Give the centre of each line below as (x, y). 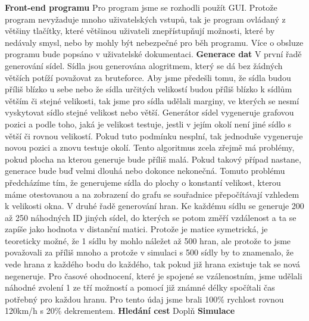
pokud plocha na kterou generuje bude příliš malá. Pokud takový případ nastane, (153, 159)
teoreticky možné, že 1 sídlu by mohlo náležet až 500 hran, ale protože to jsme (148, 240)
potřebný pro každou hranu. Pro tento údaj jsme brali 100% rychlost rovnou (144, 299)
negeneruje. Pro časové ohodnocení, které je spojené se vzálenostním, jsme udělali (154, 275)
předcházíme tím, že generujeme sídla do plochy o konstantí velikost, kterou (143, 182)
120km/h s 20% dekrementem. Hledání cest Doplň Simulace (120, 311)
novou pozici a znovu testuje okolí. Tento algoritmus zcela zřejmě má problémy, (150, 147)
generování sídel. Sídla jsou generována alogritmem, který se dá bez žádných (144, 65)
